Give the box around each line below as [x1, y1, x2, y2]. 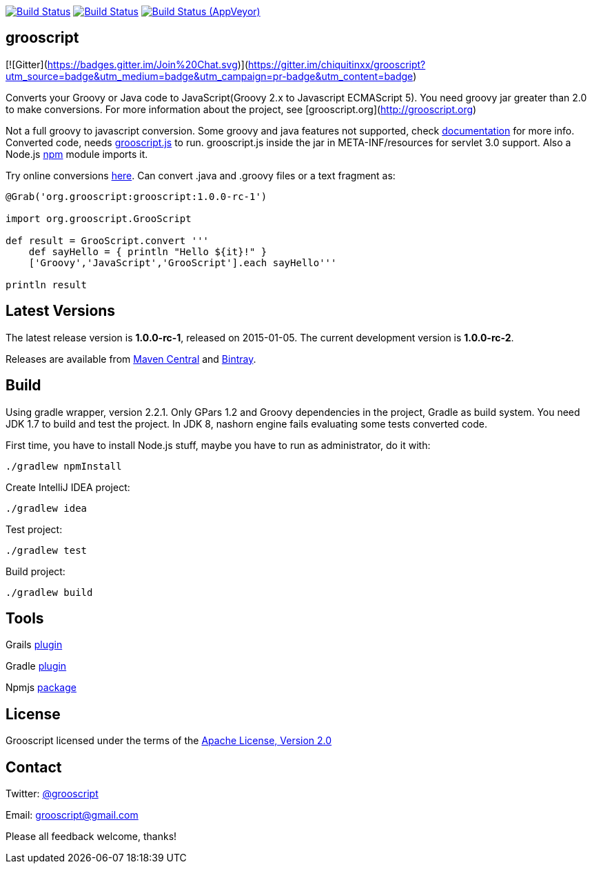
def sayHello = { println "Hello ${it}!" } [28, 246, 267, 257]
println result [6, 279, 88, 290]
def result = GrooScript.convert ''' [6, 234, 210, 246]
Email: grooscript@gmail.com [6, 809, 139, 821]
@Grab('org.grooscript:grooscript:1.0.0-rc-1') [6, 190, 267, 202]
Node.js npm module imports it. [6, 148, 148, 160]
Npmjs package [6, 681, 76, 694]
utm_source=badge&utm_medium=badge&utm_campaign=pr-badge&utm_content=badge [6, 70, 414, 82]
